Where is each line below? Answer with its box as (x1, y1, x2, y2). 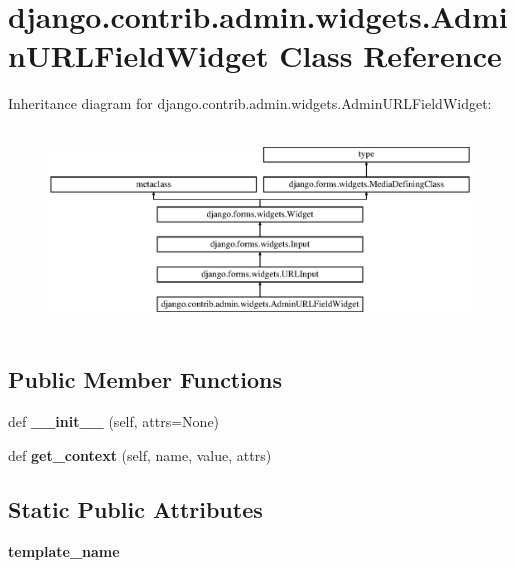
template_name (8, 540, 120, 561)
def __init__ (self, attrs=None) (8, 411, 220, 432)
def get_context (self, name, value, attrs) (8, 444, 272, 465)
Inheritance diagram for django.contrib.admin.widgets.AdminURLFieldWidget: (8, 93, 492, 114)
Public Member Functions (8, 364, 282, 395)
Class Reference (279, 35, 502, 76)
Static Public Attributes (8, 493, 263, 524)
